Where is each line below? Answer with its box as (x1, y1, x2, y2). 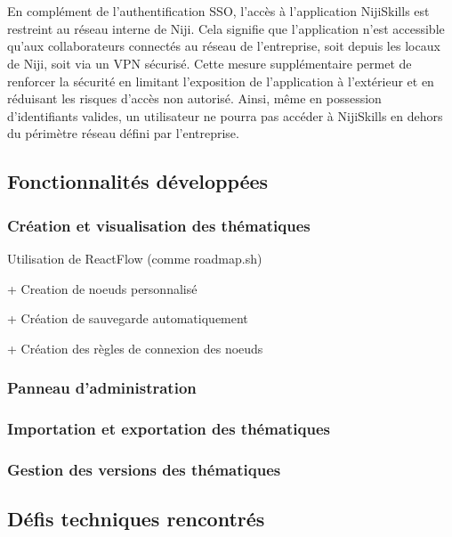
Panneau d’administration (7, 377, 197, 399)
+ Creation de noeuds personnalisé (7, 279, 198, 297)
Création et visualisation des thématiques (7, 214, 311, 236)
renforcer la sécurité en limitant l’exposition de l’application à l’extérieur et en (7, 71, 434, 90)
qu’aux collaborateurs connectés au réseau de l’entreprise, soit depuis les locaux (7, 37, 440, 55)
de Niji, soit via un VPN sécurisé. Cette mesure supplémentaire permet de (7, 53, 412, 72)
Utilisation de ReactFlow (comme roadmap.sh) (7, 248, 262, 267)
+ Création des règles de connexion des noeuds (7, 338, 263, 357)
